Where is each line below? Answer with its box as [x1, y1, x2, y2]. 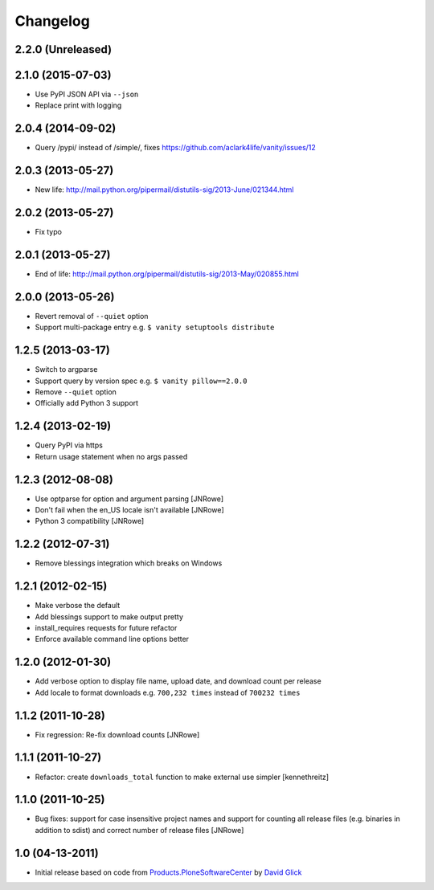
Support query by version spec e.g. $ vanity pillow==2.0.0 [35, 376, 248, 386]
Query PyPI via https [35, 440, 104, 450]
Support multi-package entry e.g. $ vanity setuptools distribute [35, 322, 275, 333]
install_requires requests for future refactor [35, 623, 178, 633]
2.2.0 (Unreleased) [14, 43, 113, 56]
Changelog [14, 12, 90, 30]
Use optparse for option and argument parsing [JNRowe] [35, 494, 224, 504]
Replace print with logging [35, 100, 122, 110]
